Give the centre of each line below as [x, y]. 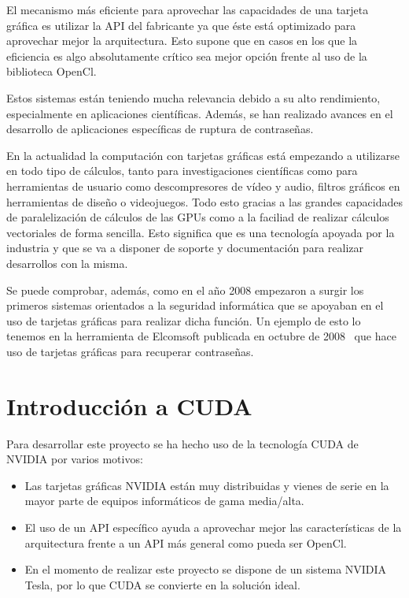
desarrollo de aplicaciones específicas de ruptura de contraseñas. [160, 129]
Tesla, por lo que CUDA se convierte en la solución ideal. [162, 584]
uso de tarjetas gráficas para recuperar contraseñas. [130, 351]
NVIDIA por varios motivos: [75, 459]
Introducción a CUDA [129, 405]
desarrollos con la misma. [67, 263]
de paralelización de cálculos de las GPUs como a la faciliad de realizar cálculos [198, 217]
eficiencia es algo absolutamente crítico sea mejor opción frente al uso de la [187, 56]
